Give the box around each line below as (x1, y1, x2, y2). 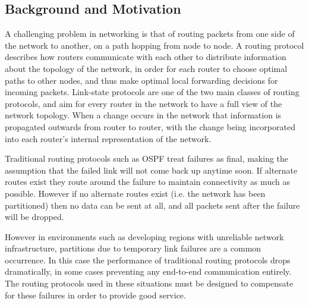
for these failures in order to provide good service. (5, 288, 186, 301)
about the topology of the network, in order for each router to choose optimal (5, 62, 288, 74)
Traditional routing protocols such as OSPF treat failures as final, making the (5, 152, 289, 165)
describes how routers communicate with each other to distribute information (5, 51, 286, 63)
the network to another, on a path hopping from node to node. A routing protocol (5, 39, 304, 51)
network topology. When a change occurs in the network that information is (5, 109, 282, 121)
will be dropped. (5, 210, 64, 223)
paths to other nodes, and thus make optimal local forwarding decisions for (5, 74, 278, 86)
